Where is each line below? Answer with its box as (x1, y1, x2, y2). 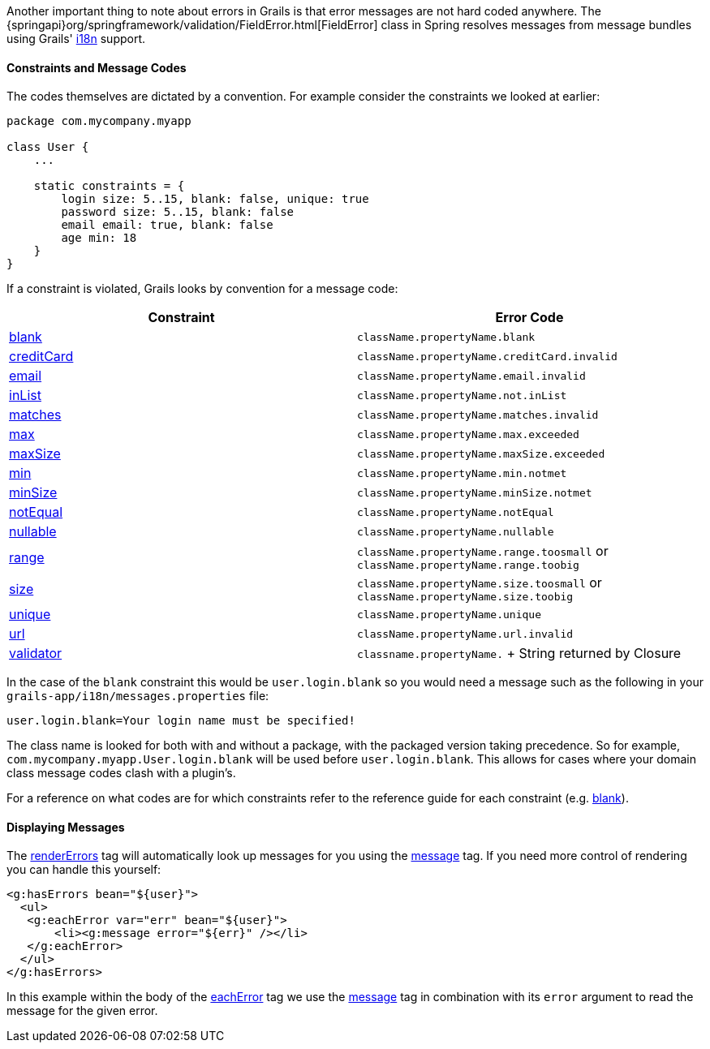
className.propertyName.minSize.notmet (357, 486, 592, 499)
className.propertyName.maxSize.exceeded (357, 447, 605, 460)
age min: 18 (61, 231, 137, 245)
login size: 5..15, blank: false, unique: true (61, 192, 369, 206)
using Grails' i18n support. (6, 32, 146, 45)
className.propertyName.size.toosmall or (357, 574, 602, 591)
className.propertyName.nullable (357, 525, 554, 538)
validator (9, 645, 62, 662)
